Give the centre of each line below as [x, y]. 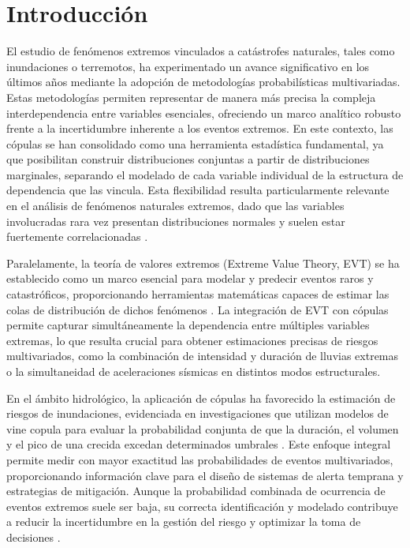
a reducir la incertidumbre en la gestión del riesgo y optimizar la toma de [184, 522]
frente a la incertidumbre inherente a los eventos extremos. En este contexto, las [200, 128]
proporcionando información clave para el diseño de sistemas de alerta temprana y [205, 475]
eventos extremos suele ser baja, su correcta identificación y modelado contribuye [202, 506]
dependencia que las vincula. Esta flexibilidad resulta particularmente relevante [198, 190]
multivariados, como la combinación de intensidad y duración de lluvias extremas [203, 356]
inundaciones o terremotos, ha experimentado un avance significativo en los [188, 66]
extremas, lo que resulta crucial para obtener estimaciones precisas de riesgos [192, 340]
